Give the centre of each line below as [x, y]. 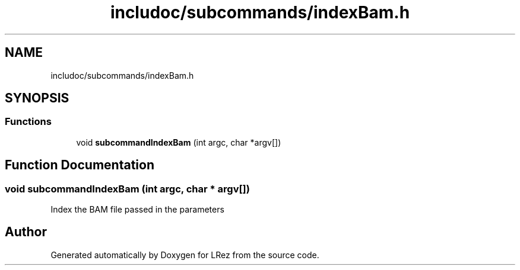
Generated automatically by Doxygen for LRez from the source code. [185, 255]
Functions [28, 122]
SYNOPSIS [37, 98]
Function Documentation [80, 165]
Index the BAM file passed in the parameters [137, 210]
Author [26, 232]
